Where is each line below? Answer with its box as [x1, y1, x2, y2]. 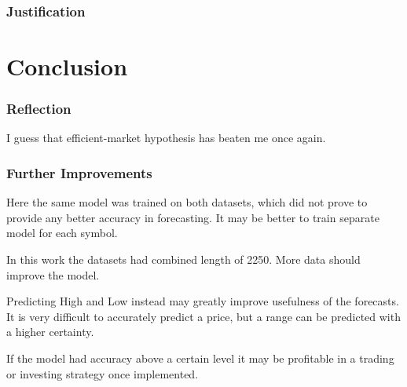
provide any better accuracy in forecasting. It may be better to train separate [6, 209, 379, 225]
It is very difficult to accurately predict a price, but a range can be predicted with [6, 308, 401, 324]
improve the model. [6, 266, 100, 283]
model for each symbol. [6, 225, 118, 241]
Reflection [6, 99, 71, 119]
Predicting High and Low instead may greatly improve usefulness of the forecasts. [6, 293, 399, 309]
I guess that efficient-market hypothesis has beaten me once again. [6, 130, 326, 146]
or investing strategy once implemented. [6, 365, 199, 382]
